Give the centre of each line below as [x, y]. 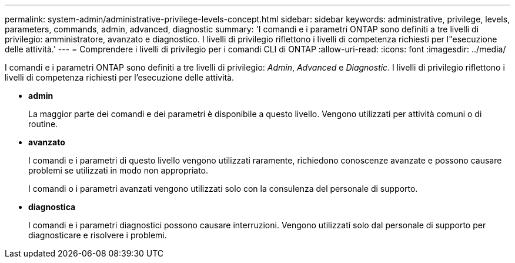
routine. [43, 124]
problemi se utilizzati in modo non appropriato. [118, 170]
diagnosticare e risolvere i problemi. [98, 235]
